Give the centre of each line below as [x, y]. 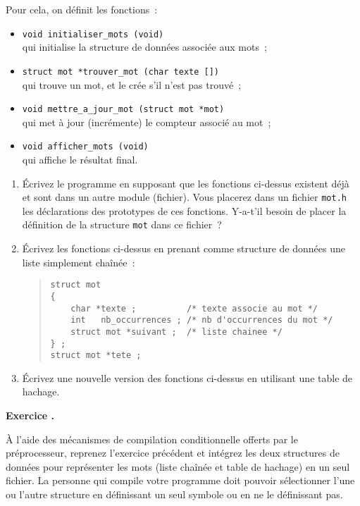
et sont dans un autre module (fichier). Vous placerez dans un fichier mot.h [184, 197]
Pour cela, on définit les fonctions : [82, 9]
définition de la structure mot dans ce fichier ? [122, 224]
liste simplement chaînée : [79, 262]
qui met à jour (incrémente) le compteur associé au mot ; [147, 122]
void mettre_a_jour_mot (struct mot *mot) [123, 110]
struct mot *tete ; [96, 356]
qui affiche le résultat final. [80, 159]
